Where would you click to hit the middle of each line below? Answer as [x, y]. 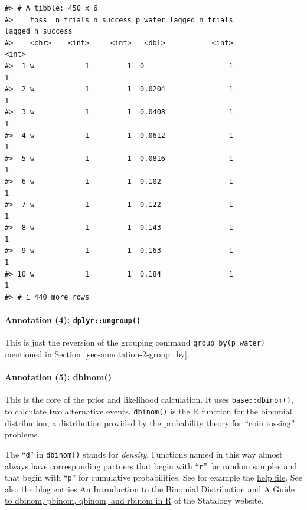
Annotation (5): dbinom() [58, 377]
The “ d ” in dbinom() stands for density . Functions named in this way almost [144, 454]
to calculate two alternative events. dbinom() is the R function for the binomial [148, 411]
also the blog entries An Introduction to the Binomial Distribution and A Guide [150, 488]
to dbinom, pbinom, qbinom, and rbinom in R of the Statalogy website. [134, 500]
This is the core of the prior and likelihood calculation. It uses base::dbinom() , [149, 399]
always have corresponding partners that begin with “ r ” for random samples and [151, 465]
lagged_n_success [39, 32]
